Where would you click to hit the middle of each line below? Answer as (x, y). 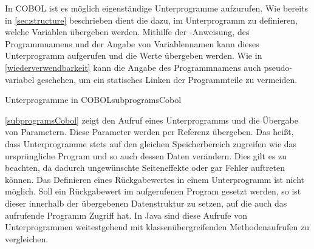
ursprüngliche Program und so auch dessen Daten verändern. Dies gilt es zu (146, 155)
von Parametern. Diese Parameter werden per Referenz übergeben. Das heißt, (149, 132)
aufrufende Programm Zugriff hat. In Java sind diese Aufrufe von (126, 215)
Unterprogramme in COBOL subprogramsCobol (93, 100)
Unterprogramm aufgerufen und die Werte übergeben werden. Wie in (134, 55)
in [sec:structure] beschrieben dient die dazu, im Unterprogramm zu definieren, (151, 20)
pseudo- (278, 67)
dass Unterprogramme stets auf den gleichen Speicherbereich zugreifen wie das (151, 143)
